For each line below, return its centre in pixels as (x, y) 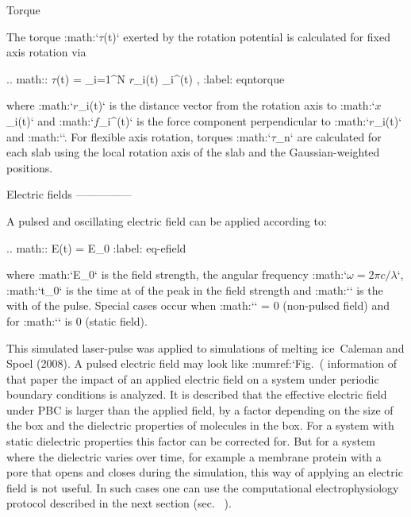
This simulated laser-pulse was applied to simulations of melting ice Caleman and (205, 347)
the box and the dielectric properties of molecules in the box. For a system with (200, 425)
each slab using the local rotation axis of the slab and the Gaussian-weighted (193, 152)
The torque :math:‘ (53, 36)
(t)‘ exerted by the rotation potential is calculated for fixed (247, 36)
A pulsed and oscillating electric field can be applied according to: (167, 220)
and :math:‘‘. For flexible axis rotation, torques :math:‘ (139, 136)
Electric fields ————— (69, 194)
